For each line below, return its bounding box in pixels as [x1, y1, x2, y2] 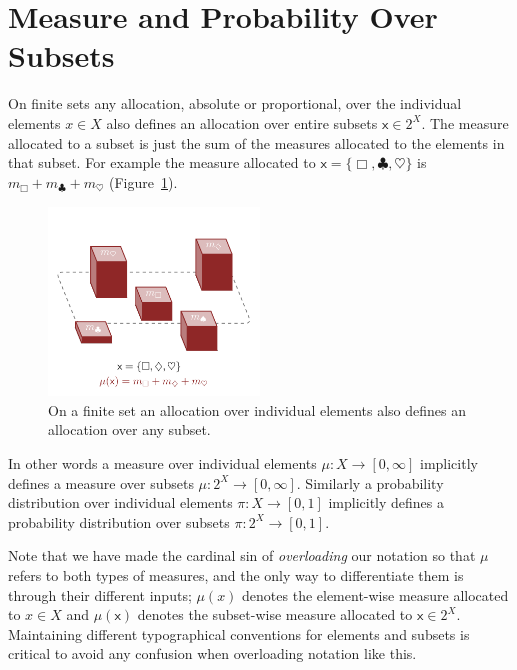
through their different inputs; [8, 584, 192, 605]
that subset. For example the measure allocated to [8, 152, 316, 173]
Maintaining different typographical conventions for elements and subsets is [8, 623, 470, 644]
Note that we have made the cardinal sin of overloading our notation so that [8, 545, 476, 566]
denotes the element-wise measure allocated [242, 584, 509, 605]
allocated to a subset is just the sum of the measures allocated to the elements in [8, 132, 505, 153]
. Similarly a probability [296, 472, 444, 493]
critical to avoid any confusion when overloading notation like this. [8, 643, 417, 664]
